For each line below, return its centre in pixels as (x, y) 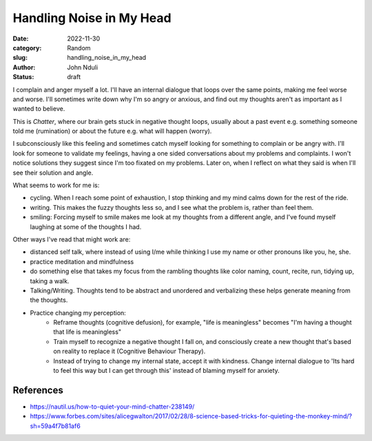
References (38, 390)
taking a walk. (50, 281)
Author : (24, 67)
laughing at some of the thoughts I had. (86, 226)
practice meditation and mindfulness (82, 261)
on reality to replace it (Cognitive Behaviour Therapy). (130, 352)
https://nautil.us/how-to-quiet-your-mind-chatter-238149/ (112, 407)
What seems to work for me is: (56, 185)
